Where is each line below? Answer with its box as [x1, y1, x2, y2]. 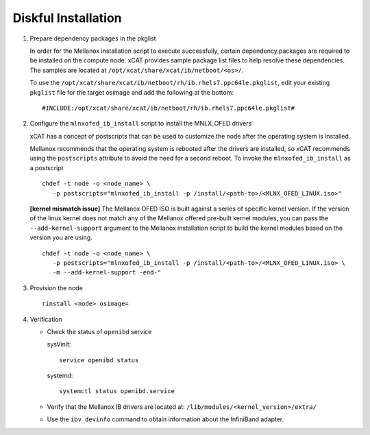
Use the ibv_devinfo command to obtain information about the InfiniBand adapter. [47, 415, 284, 423]
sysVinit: [47, 340, 71, 349]
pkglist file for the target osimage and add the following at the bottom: [29, 88, 234, 96]
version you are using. [29, 233, 92, 242]
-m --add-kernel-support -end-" [52, 268, 162, 277]
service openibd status [59, 356, 139, 364]
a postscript [29, 163, 64, 172]
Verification [29, 315, 63, 323]
